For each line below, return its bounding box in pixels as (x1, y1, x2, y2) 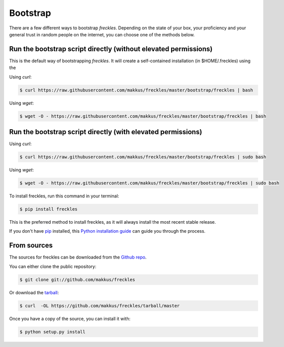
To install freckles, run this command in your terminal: (9, 193, 119, 199)
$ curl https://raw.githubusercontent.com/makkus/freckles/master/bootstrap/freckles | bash (19, 87, 253, 93)
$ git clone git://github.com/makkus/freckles (19, 276, 135, 282)
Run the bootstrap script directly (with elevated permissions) (9, 127, 202, 136)
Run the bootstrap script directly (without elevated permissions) (9, 45, 213, 53)
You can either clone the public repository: (9, 263, 96, 269)
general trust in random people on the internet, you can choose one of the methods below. (9, 31, 195, 37)
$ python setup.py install (19, 329, 86, 335)
